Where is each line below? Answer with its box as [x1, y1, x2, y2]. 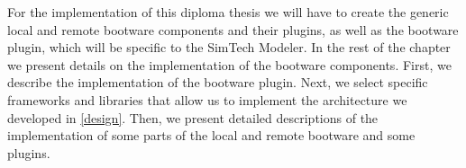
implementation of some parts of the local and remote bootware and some [7, 126, 416, 145]
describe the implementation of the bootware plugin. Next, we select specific [7, 73, 428, 92]
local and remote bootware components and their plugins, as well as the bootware [7, 20, 459, 39]
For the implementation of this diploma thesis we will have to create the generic [7, 3, 449, 21]
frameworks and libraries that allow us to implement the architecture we [7, 90, 407, 109]
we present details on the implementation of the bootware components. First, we [7, 55, 452, 74]
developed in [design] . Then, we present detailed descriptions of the [7, 108, 379, 127]
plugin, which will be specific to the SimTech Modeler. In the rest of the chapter [7, 38, 451, 57]
